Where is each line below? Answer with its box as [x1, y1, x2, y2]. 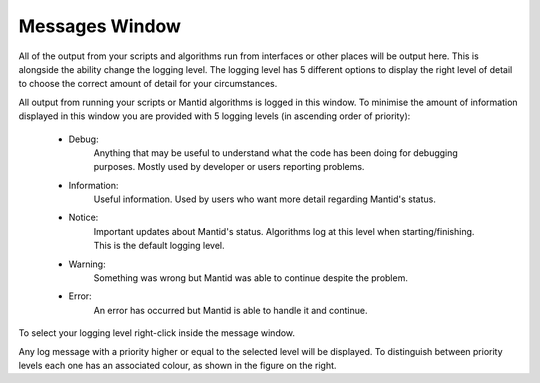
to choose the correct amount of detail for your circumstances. [18, 78, 278, 90]
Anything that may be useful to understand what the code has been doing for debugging [93, 146, 459, 159]
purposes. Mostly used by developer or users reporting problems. [93, 161, 365, 173]
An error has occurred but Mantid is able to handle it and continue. [93, 304, 368, 316]
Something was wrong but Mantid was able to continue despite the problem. [93, 272, 409, 284]
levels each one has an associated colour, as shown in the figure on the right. [18, 359, 337, 371]
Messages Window [18, 15, 182, 37]
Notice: [68, 211, 99, 224]
